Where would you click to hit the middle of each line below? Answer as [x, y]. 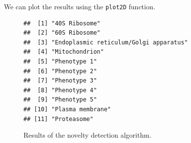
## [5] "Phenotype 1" [60, 62]
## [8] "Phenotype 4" [60, 90]
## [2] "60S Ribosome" [62, 33]
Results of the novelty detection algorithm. [87, 135]
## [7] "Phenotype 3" [60, 81]
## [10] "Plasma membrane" [67, 109]
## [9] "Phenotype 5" [60, 100]
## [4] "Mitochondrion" [64, 52]
